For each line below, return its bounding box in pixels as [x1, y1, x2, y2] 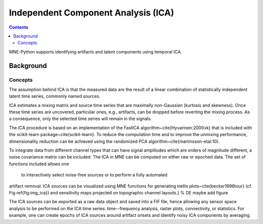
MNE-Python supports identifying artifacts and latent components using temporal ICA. [9, 49, 182, 54]
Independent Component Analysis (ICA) [9, 7, 174, 18]
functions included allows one [9, 161, 69, 167]
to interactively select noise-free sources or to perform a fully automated [21, 172, 168, 178]
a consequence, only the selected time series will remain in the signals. [9, 116, 152, 121]
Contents [9, 24, 29, 30]
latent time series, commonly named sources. [9, 93, 101, 99]
